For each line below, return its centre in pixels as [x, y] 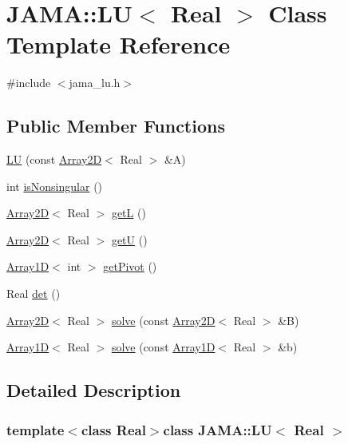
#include [29, 83]
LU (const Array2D [54, 159]
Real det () [34, 293]
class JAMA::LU [217, 429]
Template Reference [119, 44]
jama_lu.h [95, 83]
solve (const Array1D [163, 347]
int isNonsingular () [55, 186]
